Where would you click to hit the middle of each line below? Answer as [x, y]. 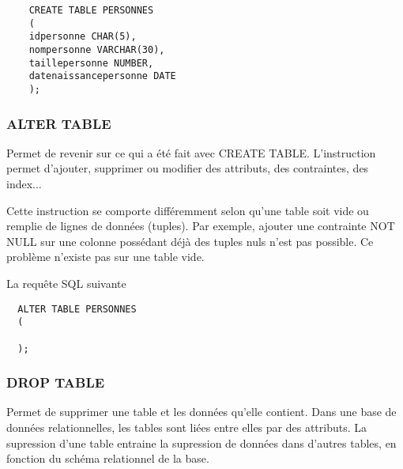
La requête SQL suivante [66, 283]
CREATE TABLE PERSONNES [91, 10]
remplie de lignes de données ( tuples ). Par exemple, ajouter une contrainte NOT [201, 226]
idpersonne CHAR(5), [83, 37]
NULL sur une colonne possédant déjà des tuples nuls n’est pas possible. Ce [190, 241]
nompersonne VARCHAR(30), [97, 49]
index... [24, 183]
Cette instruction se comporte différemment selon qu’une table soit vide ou [188, 210]
